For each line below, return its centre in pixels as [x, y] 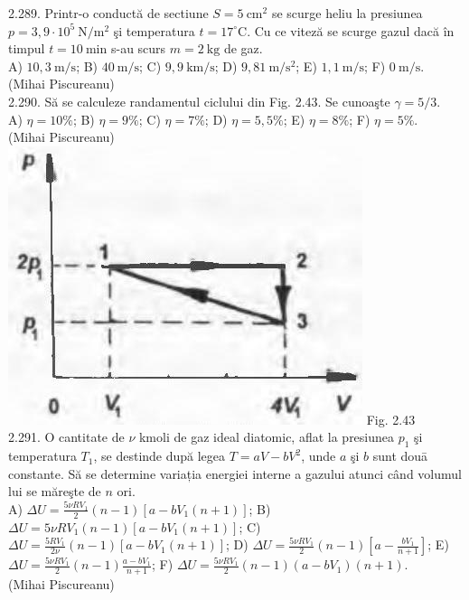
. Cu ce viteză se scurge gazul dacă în [351, 30]
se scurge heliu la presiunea [347, 13]
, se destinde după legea [159, 456]
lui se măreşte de [55, 491]
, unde [319, 456]
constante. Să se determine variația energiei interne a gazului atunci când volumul [235, 473]
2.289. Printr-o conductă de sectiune [108, 13]
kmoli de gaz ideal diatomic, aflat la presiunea [267, 437]
